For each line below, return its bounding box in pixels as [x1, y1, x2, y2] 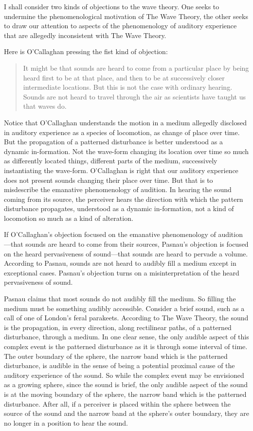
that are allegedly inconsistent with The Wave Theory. [4, 30, 166, 40]
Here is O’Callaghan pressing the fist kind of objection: [4, 46, 168, 57]
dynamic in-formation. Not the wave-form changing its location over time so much [4, 146, 249, 156]
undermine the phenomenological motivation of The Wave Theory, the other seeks [4, 11, 248, 21]
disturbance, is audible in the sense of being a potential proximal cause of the [4, 360, 235, 371]
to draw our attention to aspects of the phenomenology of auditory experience [4, 20, 237, 31]
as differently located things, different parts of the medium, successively [4, 156, 217, 166]
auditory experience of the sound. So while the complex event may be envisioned [4, 370, 244, 380]
